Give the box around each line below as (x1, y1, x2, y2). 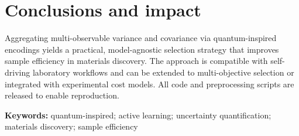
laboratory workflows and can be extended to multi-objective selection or (32, 66, 294, 78)
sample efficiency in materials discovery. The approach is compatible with (5, 55, 268, 67)
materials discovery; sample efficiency (5, 120, 138, 132)
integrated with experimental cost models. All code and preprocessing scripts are (5, 77, 294, 90)
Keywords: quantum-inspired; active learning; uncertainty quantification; (5, 108, 271, 121)
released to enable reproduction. (5, 89, 119, 101)
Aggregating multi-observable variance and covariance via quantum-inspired (5, 32, 277, 44)
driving (5, 66, 30, 78)
